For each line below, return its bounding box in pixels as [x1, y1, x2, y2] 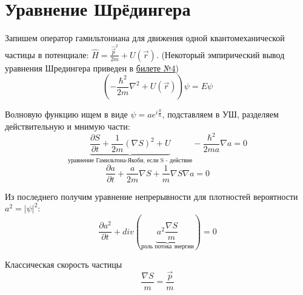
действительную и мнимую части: [5, 119, 130, 132]
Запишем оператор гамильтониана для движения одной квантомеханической [5, 31, 285, 44]
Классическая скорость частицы [5, 257, 122, 270]
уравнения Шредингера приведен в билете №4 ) [5, 61, 179, 74]
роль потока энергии [141, 244, 194, 250]
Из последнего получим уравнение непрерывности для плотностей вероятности [5, 190, 298, 202]
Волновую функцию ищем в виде [5, 108, 128, 121]
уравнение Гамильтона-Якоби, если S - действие [68, 157, 193, 164]
